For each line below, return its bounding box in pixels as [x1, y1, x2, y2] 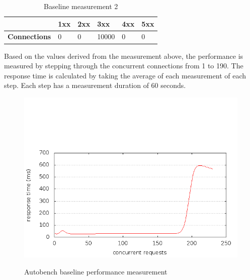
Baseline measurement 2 [44, 1, 118, 11]
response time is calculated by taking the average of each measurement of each [4, 70, 246, 80]
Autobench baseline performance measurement [24, 266, 168, 276]
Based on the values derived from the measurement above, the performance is [4, 50, 243, 61]
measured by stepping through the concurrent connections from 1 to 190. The [4, 60, 243, 71]
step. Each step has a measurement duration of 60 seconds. [4, 80, 186, 90]
